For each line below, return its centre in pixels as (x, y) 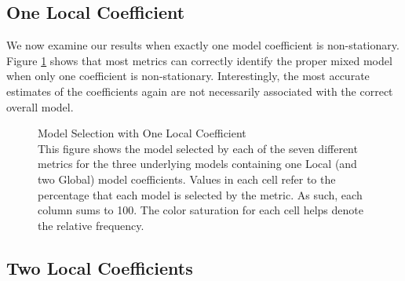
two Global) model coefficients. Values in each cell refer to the (187, 179)
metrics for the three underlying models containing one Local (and (197, 164)
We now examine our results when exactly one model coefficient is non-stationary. (203, 45)
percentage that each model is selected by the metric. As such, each (200, 194)
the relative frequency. (91, 225)
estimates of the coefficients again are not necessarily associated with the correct (200, 91)
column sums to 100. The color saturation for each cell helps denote (201, 210)
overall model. (40, 106)
